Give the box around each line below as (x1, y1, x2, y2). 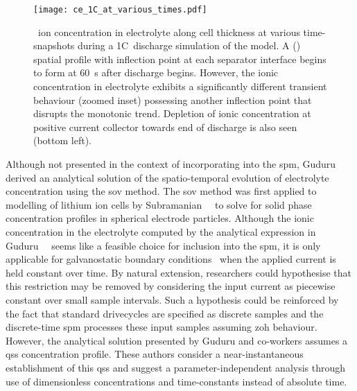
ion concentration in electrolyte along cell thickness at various (37, 24, 300, 39)
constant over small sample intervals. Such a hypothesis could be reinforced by (6, 292, 339, 306)
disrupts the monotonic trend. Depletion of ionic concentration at (33, 106, 311, 121)
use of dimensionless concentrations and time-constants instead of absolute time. (6, 374, 347, 388)
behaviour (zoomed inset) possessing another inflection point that (33, 92, 312, 107)
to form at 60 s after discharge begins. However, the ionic (33, 65, 279, 80)
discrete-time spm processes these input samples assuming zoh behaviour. (6, 320, 317, 334)
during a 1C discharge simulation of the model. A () (78, 38, 301, 53)
